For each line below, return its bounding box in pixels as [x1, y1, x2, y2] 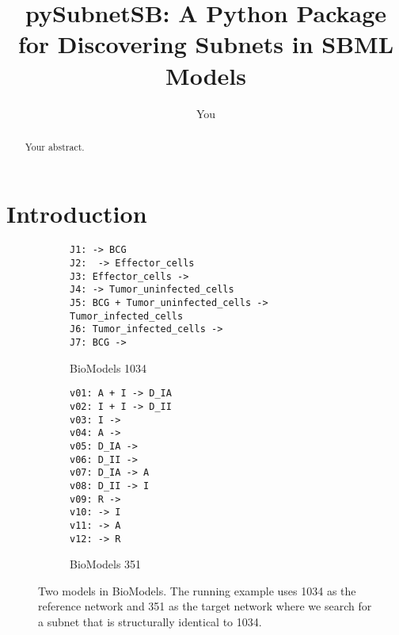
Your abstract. [25, 140, 85, 153]
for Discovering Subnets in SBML [17, 28, 394, 60]
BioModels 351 [70, 556, 142, 572]
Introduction [6, 197, 147, 229]
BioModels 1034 [70, 359, 147, 376]
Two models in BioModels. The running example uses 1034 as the [38, 582, 356, 599]
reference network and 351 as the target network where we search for [38, 598, 372, 614]
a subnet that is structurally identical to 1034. [38, 613, 262, 629]
